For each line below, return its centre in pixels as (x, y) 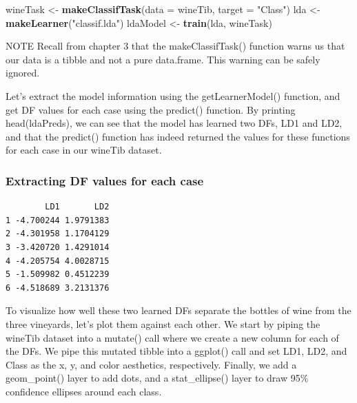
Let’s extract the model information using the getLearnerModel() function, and (173, 95)
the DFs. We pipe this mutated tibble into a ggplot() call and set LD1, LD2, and (176, 351)
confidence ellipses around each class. (84, 391)
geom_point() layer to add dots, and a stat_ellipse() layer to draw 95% (157, 378)
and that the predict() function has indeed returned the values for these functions (178, 136)
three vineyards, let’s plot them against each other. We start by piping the (163, 323)
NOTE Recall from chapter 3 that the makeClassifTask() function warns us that (175, 46)
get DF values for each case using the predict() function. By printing (151, 109)
